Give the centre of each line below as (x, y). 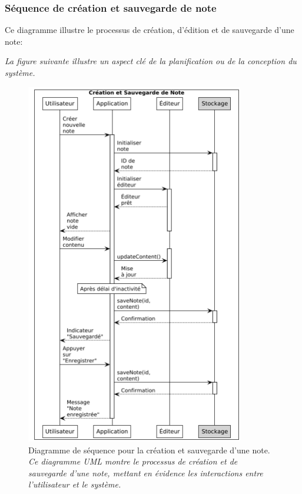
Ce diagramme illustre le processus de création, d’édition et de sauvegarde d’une (150, 30)
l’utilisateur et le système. (75, 484)
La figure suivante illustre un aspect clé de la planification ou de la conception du (151, 61)
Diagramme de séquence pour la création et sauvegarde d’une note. (149, 450)
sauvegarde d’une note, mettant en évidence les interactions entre (146, 473)
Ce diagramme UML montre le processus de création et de (133, 461)
